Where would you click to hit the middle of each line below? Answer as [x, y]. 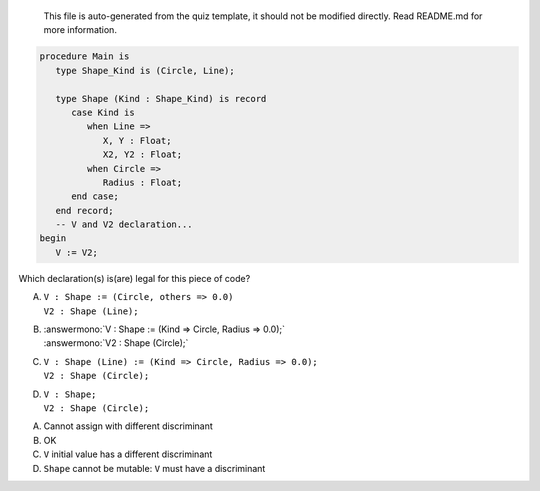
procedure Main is [84, 56]
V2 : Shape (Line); [91, 311]
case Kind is [103, 112]
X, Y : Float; [137, 140]
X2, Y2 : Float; [142, 154]
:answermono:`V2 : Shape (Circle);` [116, 343]
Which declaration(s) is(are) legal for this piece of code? [134, 278]
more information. [80, 30]
